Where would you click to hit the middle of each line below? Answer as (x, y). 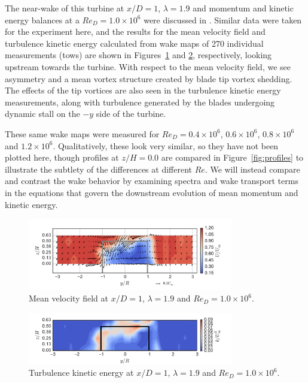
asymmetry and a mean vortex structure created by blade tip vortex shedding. (149, 78)
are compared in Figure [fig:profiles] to (232, 157)
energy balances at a (42, 19)
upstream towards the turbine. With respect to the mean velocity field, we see (148, 66)
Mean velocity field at (68, 298)
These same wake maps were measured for (82, 133)
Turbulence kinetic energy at (81, 373)
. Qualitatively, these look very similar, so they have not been (166, 145)
